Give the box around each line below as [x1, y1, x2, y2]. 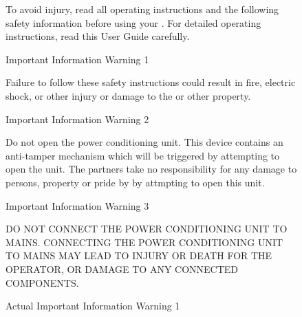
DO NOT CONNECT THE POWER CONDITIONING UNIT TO [6, 221, 288, 236]
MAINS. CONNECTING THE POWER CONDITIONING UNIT [6, 234, 283, 249]
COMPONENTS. [6, 275, 79, 289]
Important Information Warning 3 [6, 198, 149, 212]
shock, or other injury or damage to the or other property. [6, 88, 251, 102]
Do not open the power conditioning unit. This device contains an [6, 135, 283, 149]
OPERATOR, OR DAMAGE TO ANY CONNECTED [6, 261, 239, 276]
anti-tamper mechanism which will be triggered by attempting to [6, 148, 280, 162]
